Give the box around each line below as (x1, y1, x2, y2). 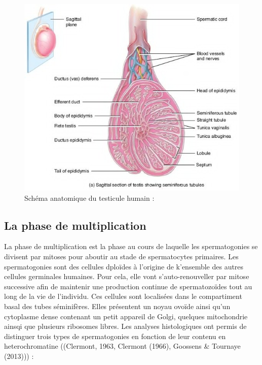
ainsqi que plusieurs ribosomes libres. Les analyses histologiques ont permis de (4, 321, 247, 331)
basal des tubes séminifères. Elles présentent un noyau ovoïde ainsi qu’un (4, 300, 231, 311)
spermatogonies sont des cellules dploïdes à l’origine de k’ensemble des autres (4, 261, 244, 271)
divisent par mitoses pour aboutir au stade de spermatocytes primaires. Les (4, 251, 239, 261)
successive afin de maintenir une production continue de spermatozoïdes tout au (4, 281, 252, 291)
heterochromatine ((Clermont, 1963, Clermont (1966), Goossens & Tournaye (4, 341, 241, 351)
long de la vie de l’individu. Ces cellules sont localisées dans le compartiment (4, 291, 242, 301)
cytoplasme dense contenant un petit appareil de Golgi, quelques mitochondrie (4, 311, 248, 321)
